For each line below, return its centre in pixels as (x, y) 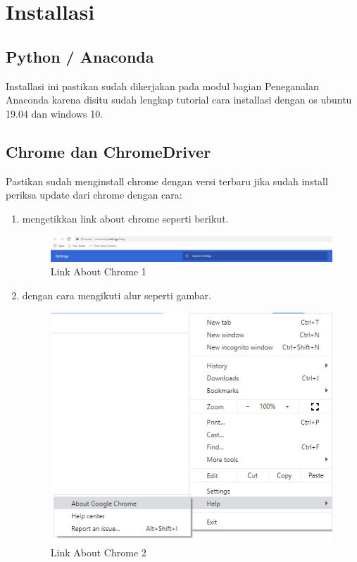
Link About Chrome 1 (98, 271)
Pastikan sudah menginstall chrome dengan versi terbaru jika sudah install (167, 181)
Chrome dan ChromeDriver (108, 151)
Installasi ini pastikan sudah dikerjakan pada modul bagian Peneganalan (162, 86)
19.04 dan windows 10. (55, 113)
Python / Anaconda (80, 56)
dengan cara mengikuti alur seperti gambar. (117, 295)
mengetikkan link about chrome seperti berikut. (125, 218)
